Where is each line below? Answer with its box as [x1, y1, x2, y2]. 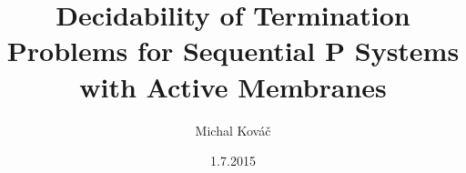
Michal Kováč [195, 120, 271, 139]
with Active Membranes [79, 67, 387, 105]
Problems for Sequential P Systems [6, 32, 460, 69]
